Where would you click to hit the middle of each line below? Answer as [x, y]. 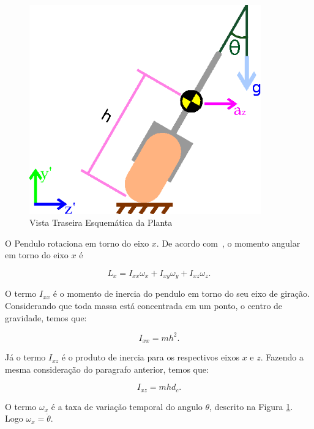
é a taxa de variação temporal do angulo [127, 406]
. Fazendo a [282, 357]
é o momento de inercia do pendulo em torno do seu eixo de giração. [181, 293]
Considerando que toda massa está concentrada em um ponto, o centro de [144, 306]
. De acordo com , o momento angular [228, 243]
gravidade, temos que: [46, 317]
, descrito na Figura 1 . [251, 406]
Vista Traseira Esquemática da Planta [101, 222]
